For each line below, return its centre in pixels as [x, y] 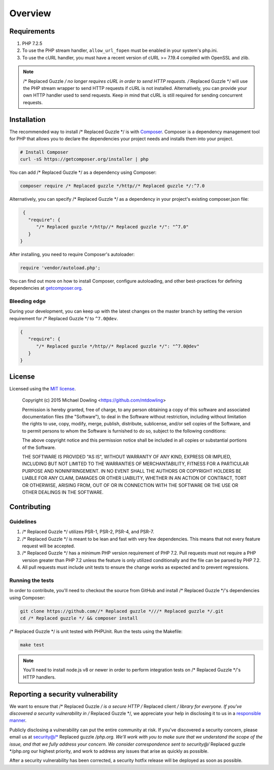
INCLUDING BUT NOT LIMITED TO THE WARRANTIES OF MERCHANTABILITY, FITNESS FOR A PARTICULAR [135, 464]
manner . [18, 720]
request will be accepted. [49, 546]
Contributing [30, 506]
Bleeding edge [28, 301]
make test [32, 645]
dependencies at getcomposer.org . [46, 288]
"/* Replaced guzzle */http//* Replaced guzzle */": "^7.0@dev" [118, 346]
